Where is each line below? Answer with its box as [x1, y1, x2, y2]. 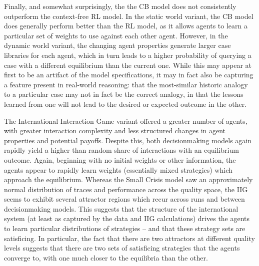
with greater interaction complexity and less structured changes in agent [4, 125, 226, 136]
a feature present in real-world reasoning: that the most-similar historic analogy [4, 79, 248, 89]
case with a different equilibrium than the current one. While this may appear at [4, 59, 252, 70]
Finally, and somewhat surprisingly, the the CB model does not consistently [4, 1, 236, 11]
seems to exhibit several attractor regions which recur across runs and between [4, 194, 245, 204]
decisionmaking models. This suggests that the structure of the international [4, 203, 238, 214]
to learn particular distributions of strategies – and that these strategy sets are [4, 223, 245, 234]
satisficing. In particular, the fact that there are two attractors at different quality [4, 233, 255, 243]
